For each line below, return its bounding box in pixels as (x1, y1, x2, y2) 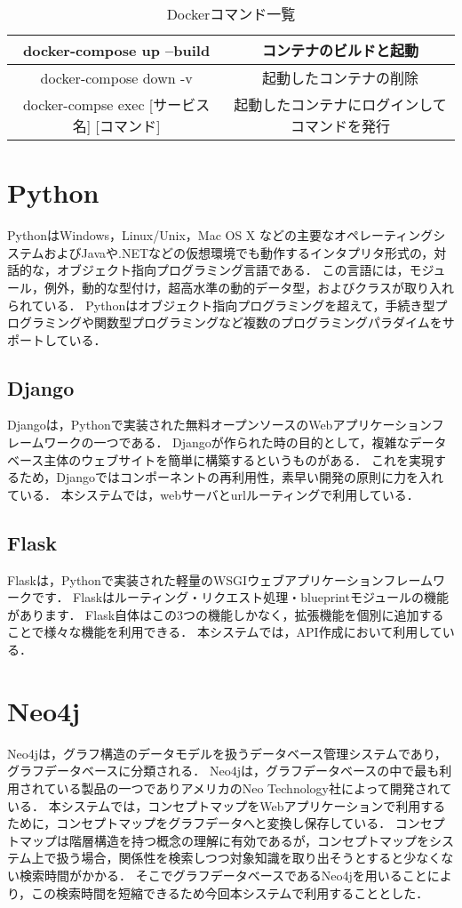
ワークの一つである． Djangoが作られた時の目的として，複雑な (44, 433, 410, 452)
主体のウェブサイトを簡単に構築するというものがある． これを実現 (44, 450, 434, 469)
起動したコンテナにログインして (234, 94, 447, 115)
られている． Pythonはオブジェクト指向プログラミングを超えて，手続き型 (7, 295, 435, 314)
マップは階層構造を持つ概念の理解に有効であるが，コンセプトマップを (19, 831, 430, 849)
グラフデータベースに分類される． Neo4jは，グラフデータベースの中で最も (7, 761, 440, 780)
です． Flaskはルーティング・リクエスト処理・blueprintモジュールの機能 (31, 588, 449, 607)
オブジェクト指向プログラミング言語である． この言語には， (56, 261, 410, 279)
